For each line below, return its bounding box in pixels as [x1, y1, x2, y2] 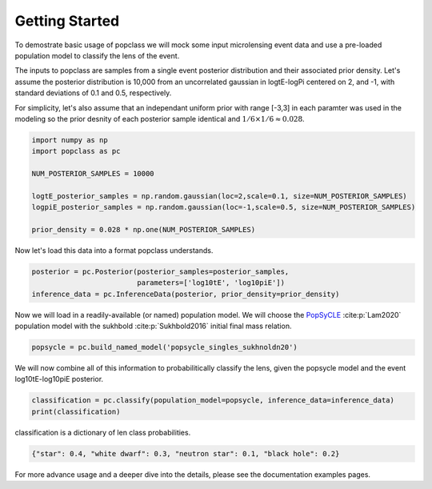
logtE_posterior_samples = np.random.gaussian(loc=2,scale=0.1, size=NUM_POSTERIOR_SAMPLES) [31, 191, 407, 200]
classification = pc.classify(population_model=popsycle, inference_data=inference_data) [31, 396, 395, 405]
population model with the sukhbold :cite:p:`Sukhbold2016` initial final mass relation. [14, 321, 292, 331]
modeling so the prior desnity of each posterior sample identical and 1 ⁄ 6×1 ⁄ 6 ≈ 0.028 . [14, 114, 305, 123]
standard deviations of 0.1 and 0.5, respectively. [14, 88, 172, 98]
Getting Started [14, 12, 120, 30]
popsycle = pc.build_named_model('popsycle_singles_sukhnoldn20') [31, 343, 298, 352]
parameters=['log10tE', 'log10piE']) [137, 279, 286, 287]
